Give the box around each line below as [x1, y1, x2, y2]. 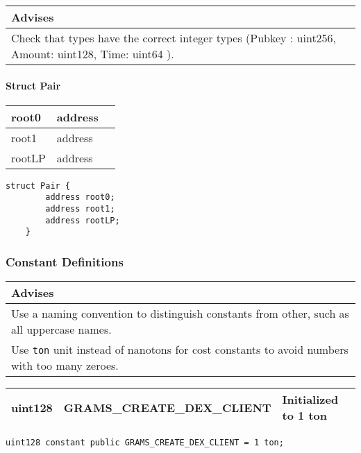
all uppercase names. [11, 321, 112, 338]
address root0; [45, 192, 115, 203]
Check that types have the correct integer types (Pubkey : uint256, [11, 30, 337, 46]
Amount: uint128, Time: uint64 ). [11, 46, 174, 62]
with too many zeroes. [11, 357, 119, 374]
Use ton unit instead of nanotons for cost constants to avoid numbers [11, 341, 349, 358]
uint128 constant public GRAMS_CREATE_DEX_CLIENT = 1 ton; [6, 438, 284, 448]
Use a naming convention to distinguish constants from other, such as [11, 305, 349, 322]
